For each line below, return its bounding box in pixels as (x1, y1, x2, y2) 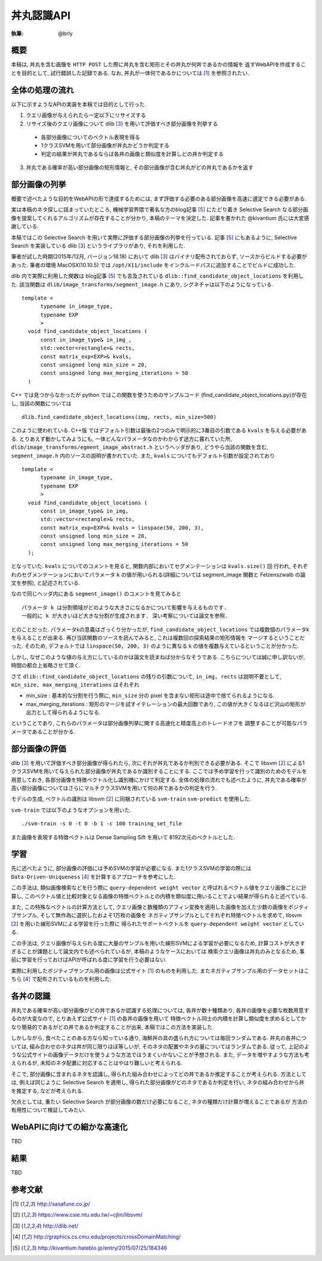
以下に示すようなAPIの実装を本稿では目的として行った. (11, 100, 146, 107)
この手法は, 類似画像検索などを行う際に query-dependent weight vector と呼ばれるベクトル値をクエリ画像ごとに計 (11, 884, 307, 892)
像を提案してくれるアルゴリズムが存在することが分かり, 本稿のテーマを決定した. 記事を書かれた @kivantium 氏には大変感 (11, 214, 309, 221)
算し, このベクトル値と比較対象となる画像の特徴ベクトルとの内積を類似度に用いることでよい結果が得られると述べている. (11, 892, 308, 899)
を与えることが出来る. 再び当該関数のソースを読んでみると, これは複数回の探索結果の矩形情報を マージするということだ (11, 634, 305, 641)
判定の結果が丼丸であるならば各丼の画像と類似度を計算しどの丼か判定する (41, 150, 224, 158)
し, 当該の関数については (11, 400, 72, 407)
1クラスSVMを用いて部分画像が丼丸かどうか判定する (41, 142, 170, 149)
